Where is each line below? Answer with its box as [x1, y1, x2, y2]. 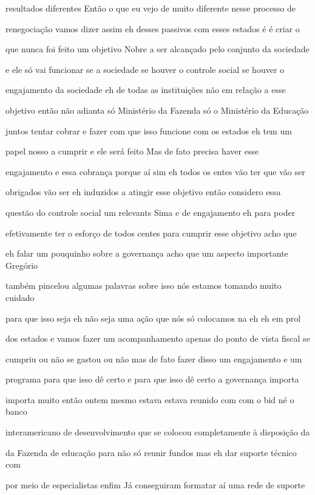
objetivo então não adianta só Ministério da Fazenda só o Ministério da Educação [5, 103, 309, 116]
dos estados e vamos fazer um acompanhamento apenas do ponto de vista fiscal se [5, 332, 310, 345]
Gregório [5, 258, 38, 271]
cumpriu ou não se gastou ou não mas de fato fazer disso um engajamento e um [5, 352, 302, 365]
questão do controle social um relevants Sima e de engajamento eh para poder [5, 206, 296, 218]
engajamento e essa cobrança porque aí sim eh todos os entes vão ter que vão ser [5, 165, 305, 178]
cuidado [5, 291, 35, 303]
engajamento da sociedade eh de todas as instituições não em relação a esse [5, 83, 286, 96]
